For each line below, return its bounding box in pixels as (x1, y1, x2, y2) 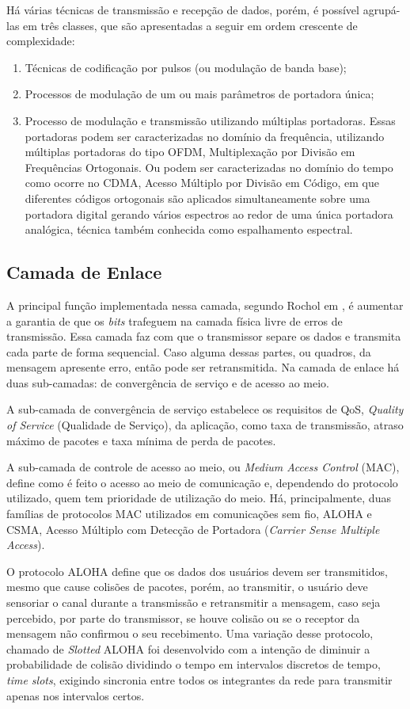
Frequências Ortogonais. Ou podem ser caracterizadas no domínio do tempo (25, 158, 393, 175)
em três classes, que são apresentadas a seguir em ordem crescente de (23, 17, 358, 33)
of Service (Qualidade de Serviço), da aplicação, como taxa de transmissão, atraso (6, 417, 404, 433)
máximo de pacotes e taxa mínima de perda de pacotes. (6, 432, 276, 448)
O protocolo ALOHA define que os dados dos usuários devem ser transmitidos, (6, 562, 389, 579)
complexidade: (6, 32, 75, 49)
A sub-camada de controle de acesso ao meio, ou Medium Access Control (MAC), (6, 459, 400, 475)
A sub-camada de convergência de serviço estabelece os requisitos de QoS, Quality (6, 401, 404, 417)
